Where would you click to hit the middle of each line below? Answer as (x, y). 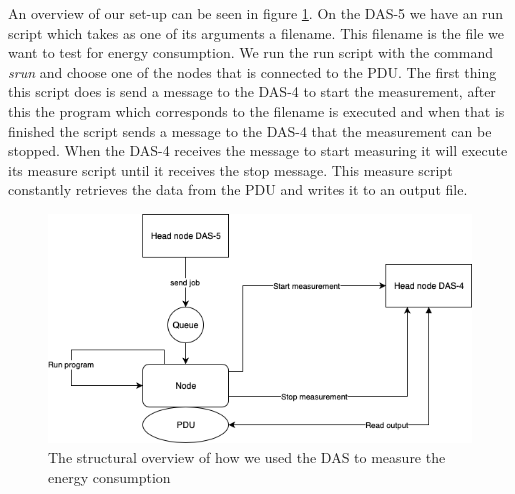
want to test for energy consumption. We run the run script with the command (250, 52)
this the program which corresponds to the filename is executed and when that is (256, 110)
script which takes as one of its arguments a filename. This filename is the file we (256, 32)
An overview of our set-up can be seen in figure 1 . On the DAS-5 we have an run (256, 13)
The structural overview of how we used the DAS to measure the (247, 457)
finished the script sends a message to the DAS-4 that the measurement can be (250, 130)
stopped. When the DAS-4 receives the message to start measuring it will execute (258, 150)
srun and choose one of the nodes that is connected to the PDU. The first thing (252, 71)
